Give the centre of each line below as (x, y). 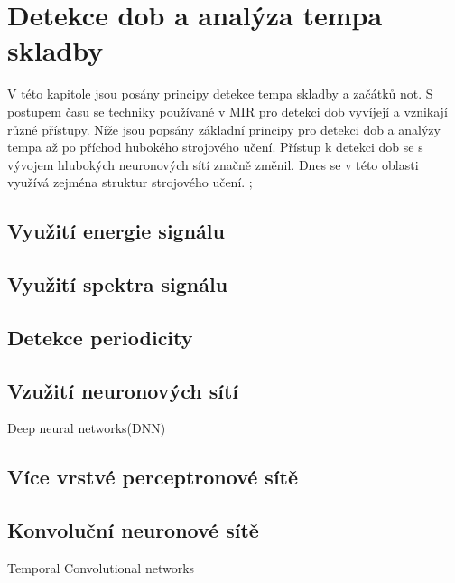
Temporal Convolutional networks (101, 568)
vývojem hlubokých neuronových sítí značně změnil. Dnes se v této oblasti (213, 164)
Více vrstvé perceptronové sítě (153, 477)
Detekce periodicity (100, 337)
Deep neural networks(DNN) (87, 428)
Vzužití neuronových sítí (123, 390)
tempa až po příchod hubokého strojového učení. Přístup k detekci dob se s (215, 147)
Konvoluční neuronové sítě (133, 530)
